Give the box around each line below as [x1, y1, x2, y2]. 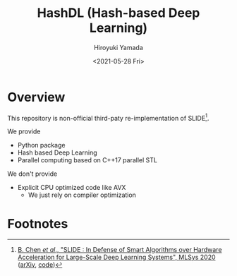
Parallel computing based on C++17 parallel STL [17, 156, 157, 164]
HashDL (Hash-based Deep [37, 5, 200, 21]
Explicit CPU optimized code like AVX [17, 184, 126, 192]
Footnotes [7, 215, 68, 232]
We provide [7, 127, 41, 136]
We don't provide [7, 169, 58, 178]
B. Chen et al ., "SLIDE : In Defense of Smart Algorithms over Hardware [17, 246, 222, 254]
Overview [7, 89, 66, 105]
